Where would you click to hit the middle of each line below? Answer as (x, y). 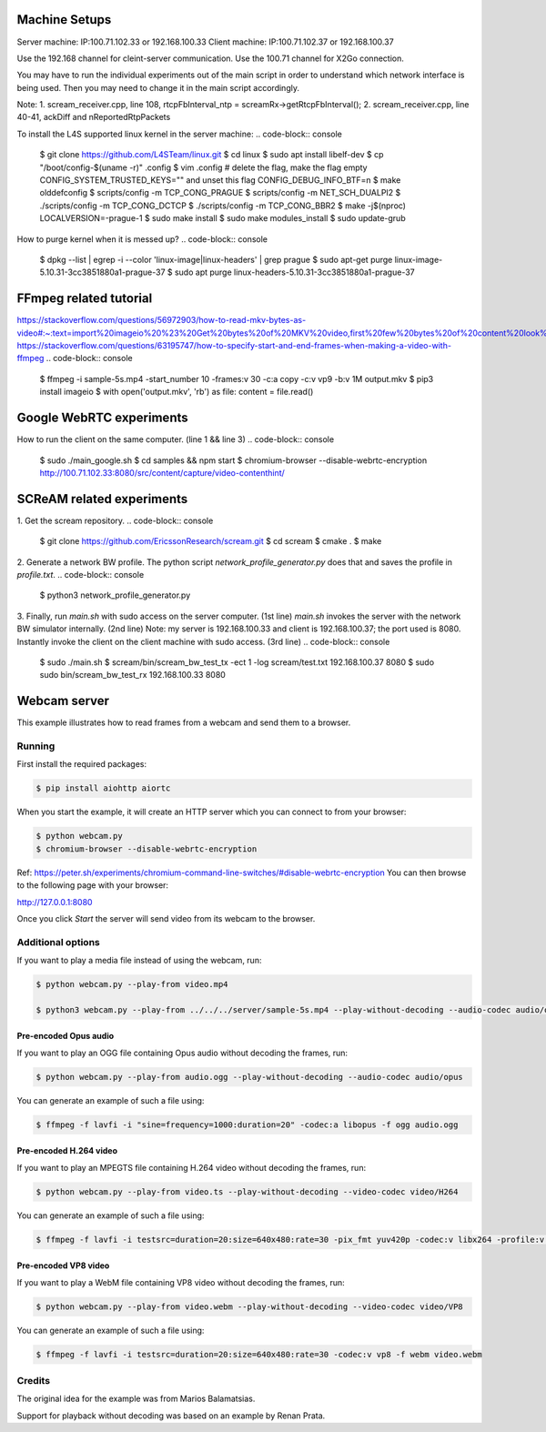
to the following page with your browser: (92, 885)
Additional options (58, 942)
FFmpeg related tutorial (85, 299)
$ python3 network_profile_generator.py (115, 595)
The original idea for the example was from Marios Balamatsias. (136, 1399)
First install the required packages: (82, 764)
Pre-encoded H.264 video (67, 1151)
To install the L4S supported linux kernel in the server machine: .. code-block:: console (180, 134)
